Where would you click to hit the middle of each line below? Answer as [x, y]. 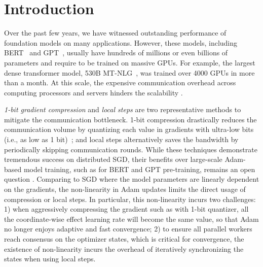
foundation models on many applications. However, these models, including [121, 42]
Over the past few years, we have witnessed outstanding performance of [115, 33]
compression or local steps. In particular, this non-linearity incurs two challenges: [130, 199]
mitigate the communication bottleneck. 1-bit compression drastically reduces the [130, 119]
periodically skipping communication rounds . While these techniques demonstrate [131, 149]
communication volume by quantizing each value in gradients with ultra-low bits [129, 129]
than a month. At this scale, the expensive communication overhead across [120, 82]
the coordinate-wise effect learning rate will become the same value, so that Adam [131, 219]
